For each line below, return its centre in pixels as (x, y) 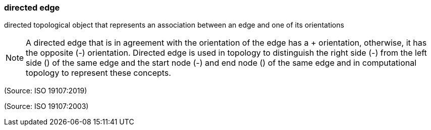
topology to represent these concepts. (98, 73)
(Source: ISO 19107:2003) (46, 106)
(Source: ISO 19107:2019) (46, 91)
